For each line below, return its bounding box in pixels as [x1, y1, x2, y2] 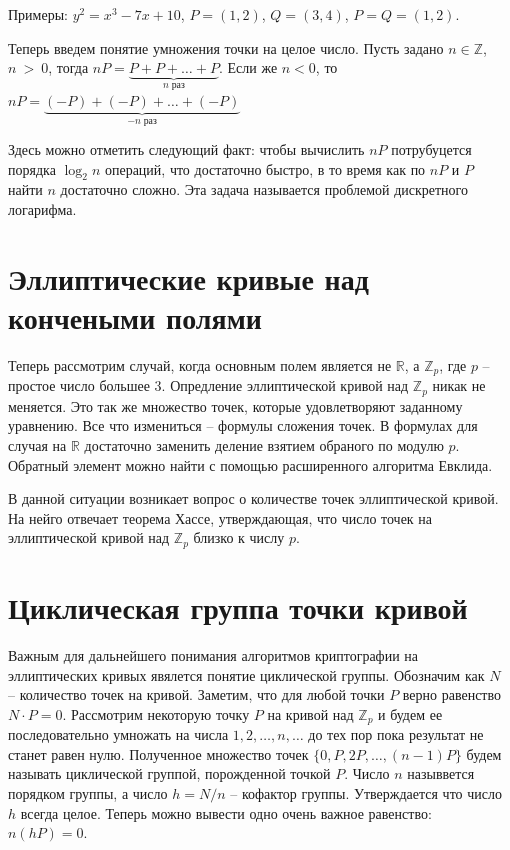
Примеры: [8, 4, 68, 24]
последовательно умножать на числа [8, 724, 229, 745]
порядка [8, 158, 56, 179]
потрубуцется [391, 139, 472, 160]
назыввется [407, 763, 475, 784]
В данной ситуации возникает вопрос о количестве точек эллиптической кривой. [8, 488, 499, 509]
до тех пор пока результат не [308, 724, 484, 745]
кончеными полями [8, 297, 262, 338]
